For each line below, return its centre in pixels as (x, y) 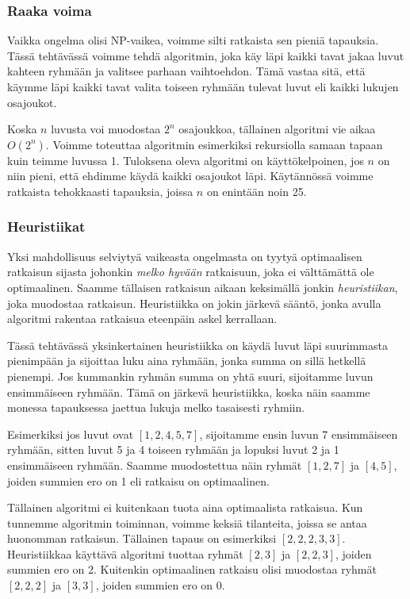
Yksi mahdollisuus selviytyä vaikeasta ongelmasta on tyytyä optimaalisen (185, 256)
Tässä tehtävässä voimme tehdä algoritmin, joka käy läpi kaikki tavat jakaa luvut (206, 55)
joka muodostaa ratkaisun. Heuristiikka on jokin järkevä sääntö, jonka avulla (194, 303)
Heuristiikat (46, 227)
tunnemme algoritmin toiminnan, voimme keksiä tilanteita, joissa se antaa (187, 522)
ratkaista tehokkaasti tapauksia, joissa (100, 191)
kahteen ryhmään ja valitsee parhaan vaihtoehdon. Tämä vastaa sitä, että (186, 71)
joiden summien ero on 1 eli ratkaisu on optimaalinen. (138, 480)
